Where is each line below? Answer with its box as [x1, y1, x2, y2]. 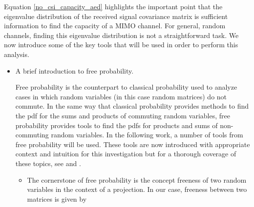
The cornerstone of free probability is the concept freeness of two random [27, 174, 247, 185]
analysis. [4, 49, 29, 59]
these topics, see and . [15, 158, 81, 168]
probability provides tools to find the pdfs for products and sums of [15, 120, 218, 130]
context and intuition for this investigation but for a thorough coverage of [15, 149, 236, 159]
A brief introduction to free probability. [15, 65, 134, 75]
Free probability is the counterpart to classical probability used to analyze [15, 82, 237, 92]
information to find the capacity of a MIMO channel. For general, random [4, 20, 226, 31]
